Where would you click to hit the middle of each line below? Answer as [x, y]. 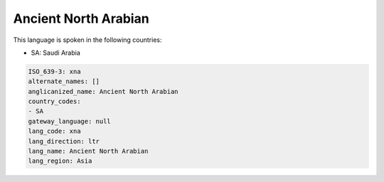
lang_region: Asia [60, 161]
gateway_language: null [70, 121]
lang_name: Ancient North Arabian [88, 151]
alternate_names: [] [64, 81]
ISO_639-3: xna [54, 71]
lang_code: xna [54, 131]
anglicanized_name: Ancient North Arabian [103, 91]
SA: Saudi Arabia [56, 53]
